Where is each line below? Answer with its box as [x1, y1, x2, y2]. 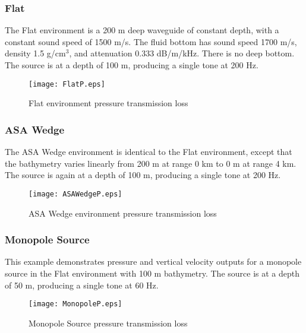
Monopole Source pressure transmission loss [29, 316, 188, 329]
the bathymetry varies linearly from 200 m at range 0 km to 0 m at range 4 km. [5, 157, 296, 169]
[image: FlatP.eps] [29, 80, 105, 88]
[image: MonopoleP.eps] [29, 300, 122, 309]
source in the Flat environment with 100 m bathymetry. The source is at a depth [5, 267, 300, 279]
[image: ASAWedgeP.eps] [29, 189, 122, 198]
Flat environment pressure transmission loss [29, 97, 188, 109]
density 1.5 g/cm [5, 47, 66, 59]
